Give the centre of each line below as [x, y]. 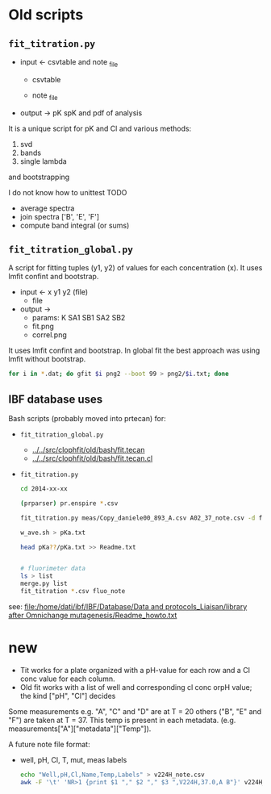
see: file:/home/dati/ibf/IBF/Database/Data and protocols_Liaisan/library [128, 606]
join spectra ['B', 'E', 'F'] [59, 216]
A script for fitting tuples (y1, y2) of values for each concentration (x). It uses [135, 268]
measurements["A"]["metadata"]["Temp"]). [80, 729]
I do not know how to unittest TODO [68, 192]
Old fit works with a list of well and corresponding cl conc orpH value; [136, 687]
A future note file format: [49, 744]
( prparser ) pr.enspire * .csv [69, 503]
